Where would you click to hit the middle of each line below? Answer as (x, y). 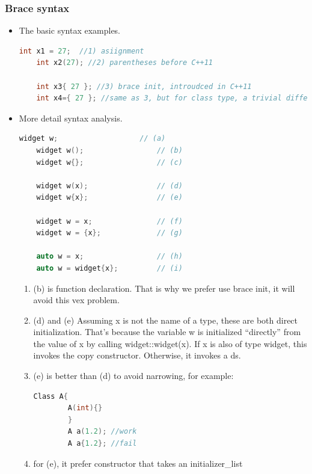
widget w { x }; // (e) (109, 198)
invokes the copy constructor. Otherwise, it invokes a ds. (137, 355)
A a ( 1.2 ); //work (102, 432)
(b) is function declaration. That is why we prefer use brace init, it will (164, 288)
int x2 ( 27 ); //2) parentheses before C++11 (125, 63)
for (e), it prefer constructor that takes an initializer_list (138, 463)
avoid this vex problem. (76, 300)
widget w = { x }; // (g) (109, 233)
